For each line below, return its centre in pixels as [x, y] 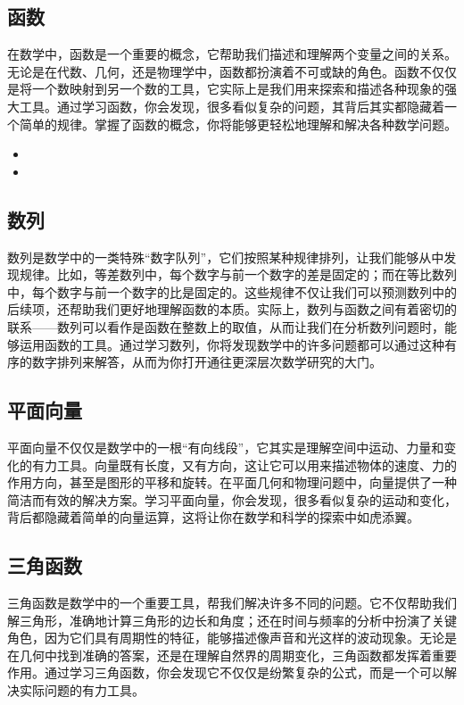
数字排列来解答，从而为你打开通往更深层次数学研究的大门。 [207, 362]
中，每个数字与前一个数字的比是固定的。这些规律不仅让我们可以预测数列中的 [232, 291]
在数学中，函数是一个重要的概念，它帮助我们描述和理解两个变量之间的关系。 [232, 54]
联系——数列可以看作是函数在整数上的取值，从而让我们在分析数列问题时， [226, 326]
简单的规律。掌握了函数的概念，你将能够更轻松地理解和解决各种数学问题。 [238, 124]
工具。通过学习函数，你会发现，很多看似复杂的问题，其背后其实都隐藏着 [232, 106]
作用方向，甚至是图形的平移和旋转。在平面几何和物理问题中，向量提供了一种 [232, 482]
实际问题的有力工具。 [82, 690]
